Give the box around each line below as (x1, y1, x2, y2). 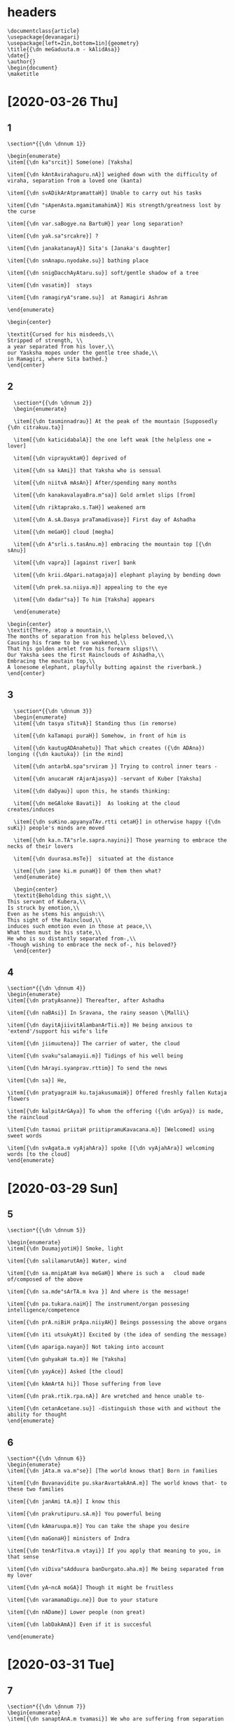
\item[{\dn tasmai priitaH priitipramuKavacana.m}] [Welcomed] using (7, 1126, 215, 1133)
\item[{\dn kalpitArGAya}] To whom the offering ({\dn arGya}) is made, (7, 1108, 224, 1115)
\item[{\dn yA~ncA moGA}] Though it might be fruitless (7, 1584, 174, 1591)
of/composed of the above (7, 1276, 83, 1283)
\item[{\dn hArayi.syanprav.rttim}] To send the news (7, 1065, 168, 1072)
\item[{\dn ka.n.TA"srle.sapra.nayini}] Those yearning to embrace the (13, 837, 228, 844)
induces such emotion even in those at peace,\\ (7, 922, 152, 930)
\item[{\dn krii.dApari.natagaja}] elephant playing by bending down (13, 571, 221, 578)
